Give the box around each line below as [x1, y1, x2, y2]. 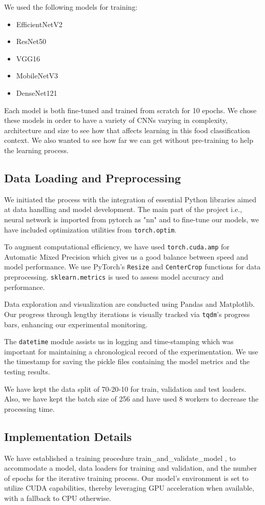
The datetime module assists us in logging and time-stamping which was [4, 336, 234, 347]
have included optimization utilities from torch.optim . [4, 224, 177, 235]
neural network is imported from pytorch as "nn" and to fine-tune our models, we [4, 214, 259, 224]
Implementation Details [4, 428, 132, 444]
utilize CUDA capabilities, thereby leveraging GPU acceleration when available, [4, 482, 254, 493]
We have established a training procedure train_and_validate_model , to [4, 452, 236, 463]
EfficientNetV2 [16, 18, 63, 29]
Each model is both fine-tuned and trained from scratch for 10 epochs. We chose [4, 104, 257, 115]
